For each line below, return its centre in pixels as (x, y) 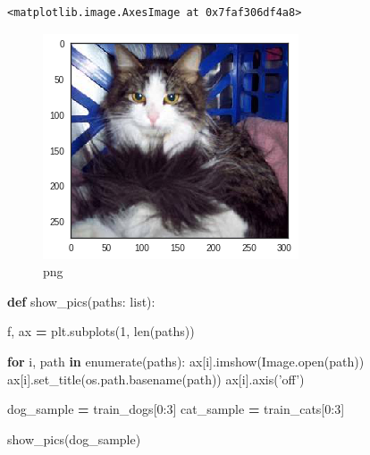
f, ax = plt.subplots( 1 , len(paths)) (101, 331)
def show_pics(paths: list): (81, 301)
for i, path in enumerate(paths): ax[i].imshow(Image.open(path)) (186, 361)
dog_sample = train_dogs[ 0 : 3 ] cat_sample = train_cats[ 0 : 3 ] (176, 409)
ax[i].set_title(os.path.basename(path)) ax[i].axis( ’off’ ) (156, 379)
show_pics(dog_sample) (74, 438)
